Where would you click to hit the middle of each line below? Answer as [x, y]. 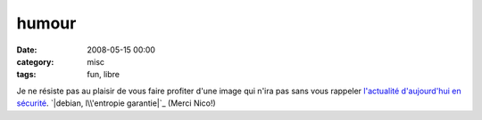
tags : [26, 75]
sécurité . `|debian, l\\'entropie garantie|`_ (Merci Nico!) [116, 103]
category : [35, 61]
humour [46, 23]
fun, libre [104, 75]
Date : [27, 50]
